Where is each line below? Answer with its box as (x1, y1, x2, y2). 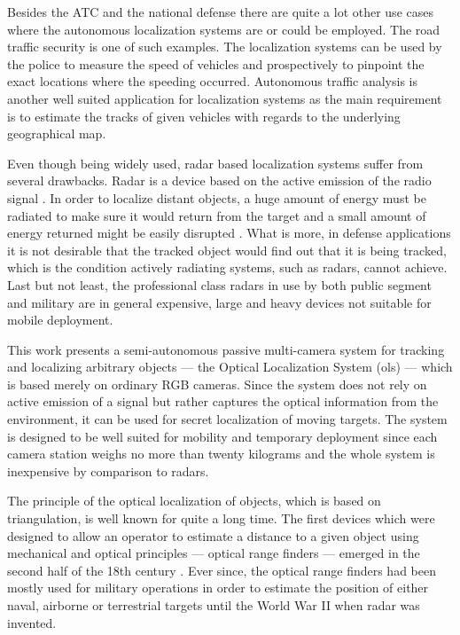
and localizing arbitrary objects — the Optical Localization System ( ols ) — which (7, 357, 453, 376)
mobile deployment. (7, 310, 113, 329)
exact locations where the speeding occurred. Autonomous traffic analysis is (7, 72, 417, 90)
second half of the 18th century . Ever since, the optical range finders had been (7, 561, 436, 579)
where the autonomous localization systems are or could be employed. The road (7, 20, 441, 38)
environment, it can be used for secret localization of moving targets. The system (7, 410, 448, 428)
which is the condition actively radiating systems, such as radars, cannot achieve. (7, 258, 448, 277)
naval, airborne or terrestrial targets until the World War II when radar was (7, 596, 420, 614)
